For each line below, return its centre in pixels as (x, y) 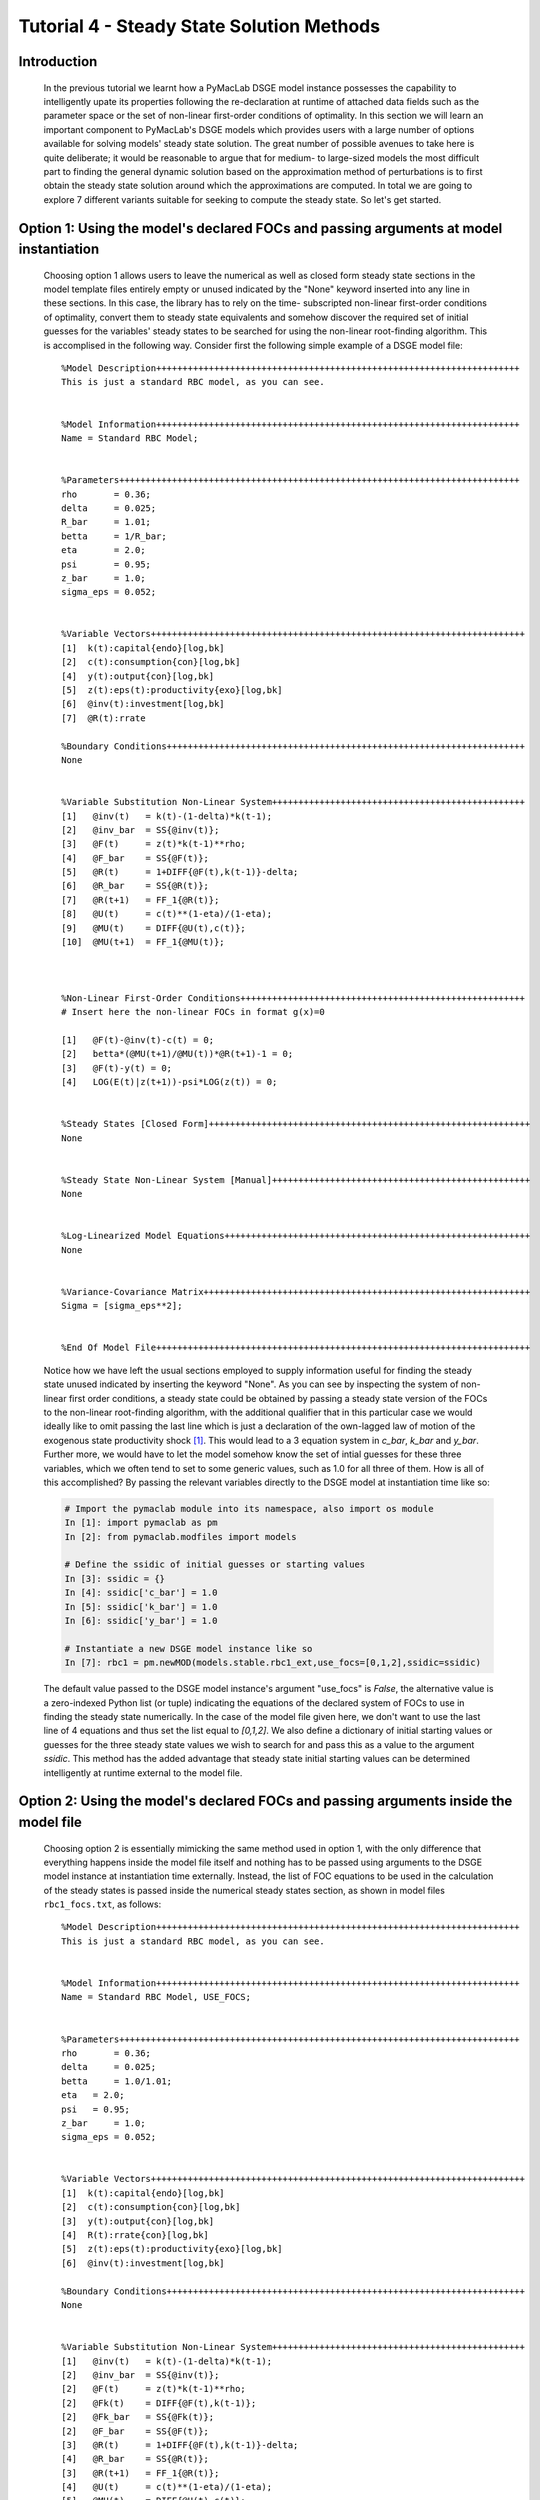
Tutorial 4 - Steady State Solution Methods (199, 26)
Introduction (58, 61)
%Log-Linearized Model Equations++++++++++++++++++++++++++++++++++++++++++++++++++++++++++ (296, 1236)
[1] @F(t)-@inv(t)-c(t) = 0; (138, 1039)
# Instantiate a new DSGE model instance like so (188, 1648)
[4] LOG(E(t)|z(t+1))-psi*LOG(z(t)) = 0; (169, 1081)
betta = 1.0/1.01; (117, 2081)
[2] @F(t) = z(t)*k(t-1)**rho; (154, 2389)
